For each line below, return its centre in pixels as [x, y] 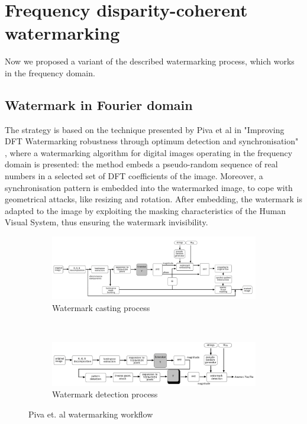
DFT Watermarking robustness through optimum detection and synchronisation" [152, 141]
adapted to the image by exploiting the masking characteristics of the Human [146, 210]
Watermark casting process [101, 307]
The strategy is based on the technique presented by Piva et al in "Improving [145, 129]
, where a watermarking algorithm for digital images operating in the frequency [149, 152]
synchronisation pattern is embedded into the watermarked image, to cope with [149, 187]
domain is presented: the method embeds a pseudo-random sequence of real [141, 164]
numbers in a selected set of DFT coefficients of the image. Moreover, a [134, 176]
